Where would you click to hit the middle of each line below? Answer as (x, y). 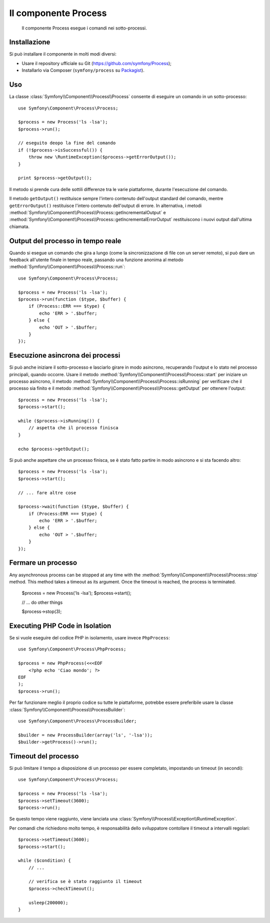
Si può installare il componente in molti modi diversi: (63, 54)
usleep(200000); (48, 902)
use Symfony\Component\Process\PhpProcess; (72, 649)
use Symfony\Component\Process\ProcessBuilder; (77, 721)
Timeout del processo (44, 756)
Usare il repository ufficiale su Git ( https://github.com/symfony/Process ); (97, 63)
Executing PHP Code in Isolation (60, 626)
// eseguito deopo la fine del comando (67, 143)
